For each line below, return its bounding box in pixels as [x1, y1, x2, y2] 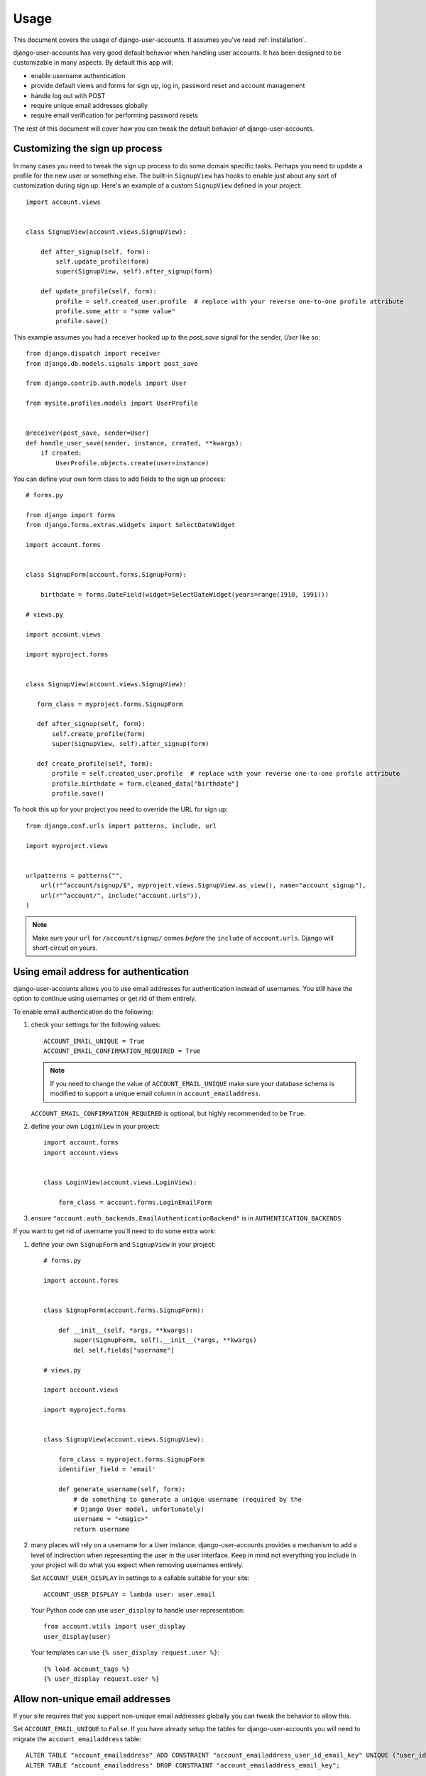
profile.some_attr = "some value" [55, 308, 176, 315]
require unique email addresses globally [31, 101, 148, 109]
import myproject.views [26, 842, 109, 850]
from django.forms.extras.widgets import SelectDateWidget [26, 521, 236, 529]
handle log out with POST [31, 91, 106, 99]
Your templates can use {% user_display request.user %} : [31, 1648, 220, 1657]
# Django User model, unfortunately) [73, 1505, 205, 1513]
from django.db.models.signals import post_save [26, 359, 198, 367]
